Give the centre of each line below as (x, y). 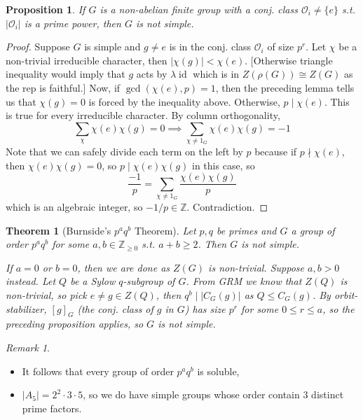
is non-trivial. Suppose (256, 267)
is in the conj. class (210, 47)
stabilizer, (26, 308)
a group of (313, 230)
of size (281, 47)
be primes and (247, 230)
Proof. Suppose (38, 47)
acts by (152, 74)
